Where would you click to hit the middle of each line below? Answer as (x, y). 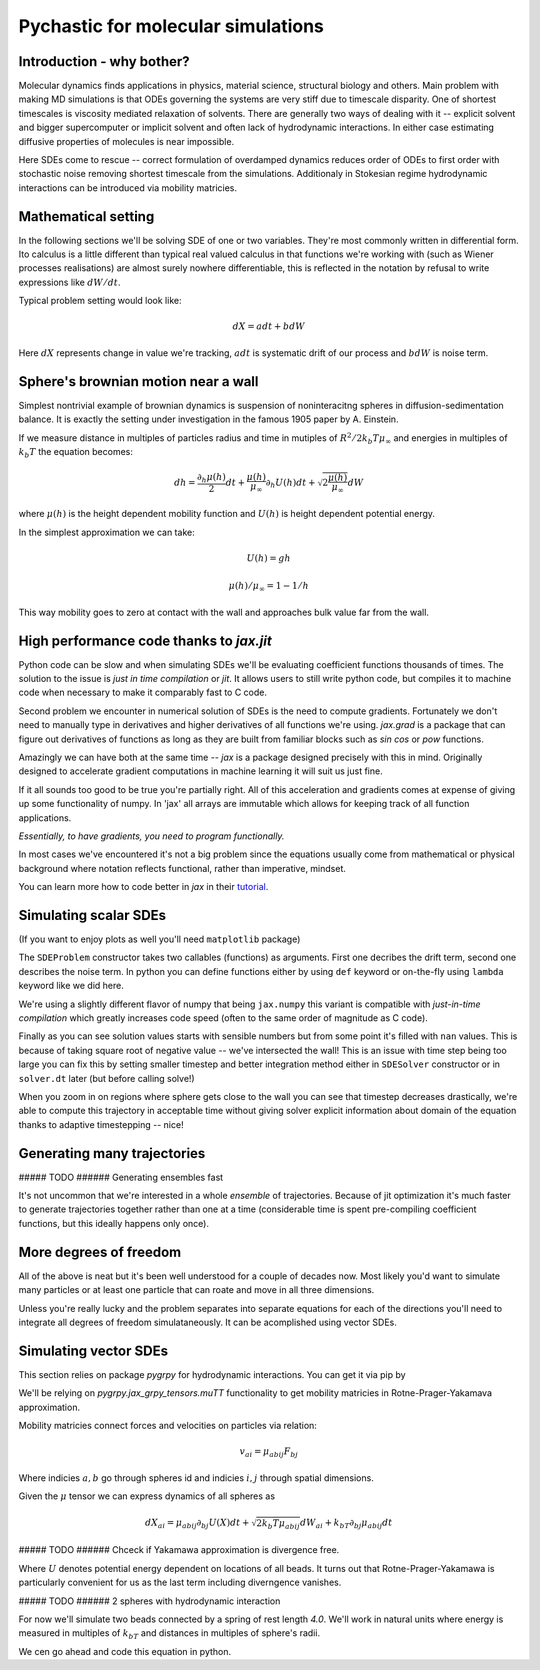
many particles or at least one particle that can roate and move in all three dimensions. (196, 1290)
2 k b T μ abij (278, 1524)
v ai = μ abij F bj (269, 1452)
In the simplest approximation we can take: (106, 532)
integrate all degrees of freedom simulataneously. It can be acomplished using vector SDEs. (207, 1322)
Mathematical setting (86, 216)
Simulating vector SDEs (93, 1350)
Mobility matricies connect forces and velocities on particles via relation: (167, 1425)
